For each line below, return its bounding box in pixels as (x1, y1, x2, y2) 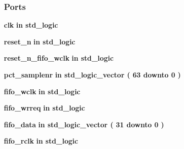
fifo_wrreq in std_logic (4, 103, 85, 113)
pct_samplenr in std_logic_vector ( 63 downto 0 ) (4, 70, 181, 79)
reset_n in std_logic (4, 36, 75, 46)
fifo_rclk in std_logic (4, 136, 78, 146)
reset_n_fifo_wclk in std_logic (4, 53, 114, 63)
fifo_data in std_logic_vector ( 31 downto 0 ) (4, 119, 164, 129)
